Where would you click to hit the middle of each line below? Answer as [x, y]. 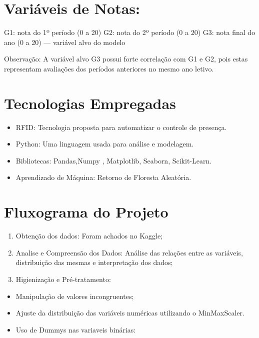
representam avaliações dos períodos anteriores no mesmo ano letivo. [109, 68]
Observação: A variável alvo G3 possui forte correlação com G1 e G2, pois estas [126, 59]
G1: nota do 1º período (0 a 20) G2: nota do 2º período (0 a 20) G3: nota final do [130, 32]
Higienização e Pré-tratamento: [63, 279]
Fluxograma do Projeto [86, 212]
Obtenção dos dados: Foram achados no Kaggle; [89, 236]
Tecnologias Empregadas [90, 103]
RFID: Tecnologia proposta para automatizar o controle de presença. [121, 127]
